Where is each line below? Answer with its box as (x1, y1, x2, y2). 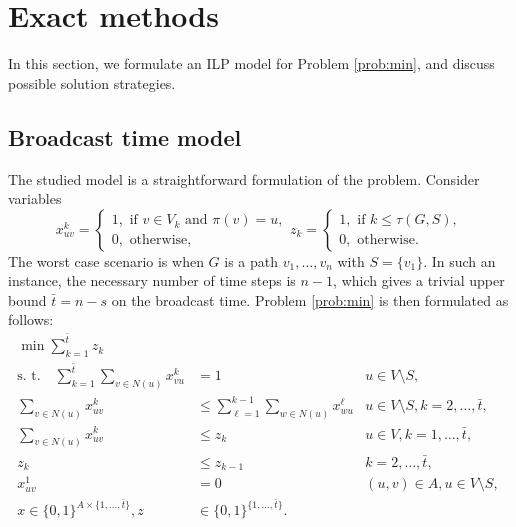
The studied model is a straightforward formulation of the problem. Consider (8, 168, 480, 189)
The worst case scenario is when (8, 250, 204, 271)
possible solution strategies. (8, 72, 176, 93)
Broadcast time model (8, 121, 242, 152)
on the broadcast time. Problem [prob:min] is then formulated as (111, 289, 509, 310)
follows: (8, 309, 54, 330)
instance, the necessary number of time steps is (8, 270, 296, 291)
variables (8, 188, 62, 209)
